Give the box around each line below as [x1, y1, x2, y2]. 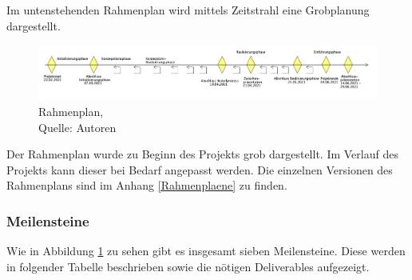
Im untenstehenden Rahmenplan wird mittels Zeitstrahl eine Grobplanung [6, 2, 370, 18]
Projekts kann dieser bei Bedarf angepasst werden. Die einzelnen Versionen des [6, 161, 393, 178]
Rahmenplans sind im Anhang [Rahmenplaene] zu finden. [6, 177, 287, 194]
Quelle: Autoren [38, 118, 117, 135]
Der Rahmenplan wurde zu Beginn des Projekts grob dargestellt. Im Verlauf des [6, 146, 398, 162]
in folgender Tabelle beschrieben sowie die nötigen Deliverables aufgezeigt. [6, 258, 370, 274]
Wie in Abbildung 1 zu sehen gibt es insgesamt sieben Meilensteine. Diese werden [6, 242, 406, 259]
